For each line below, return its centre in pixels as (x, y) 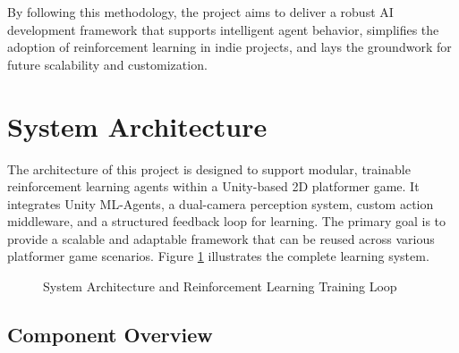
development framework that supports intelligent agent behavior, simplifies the (223, 29)
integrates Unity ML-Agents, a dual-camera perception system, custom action (221, 203)
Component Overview (110, 335)
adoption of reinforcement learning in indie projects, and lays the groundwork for (229, 47)
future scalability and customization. (107, 64)
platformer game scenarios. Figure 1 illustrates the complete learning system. (218, 256)
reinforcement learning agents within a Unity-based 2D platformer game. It (213, 186)
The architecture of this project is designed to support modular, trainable (209, 168)
